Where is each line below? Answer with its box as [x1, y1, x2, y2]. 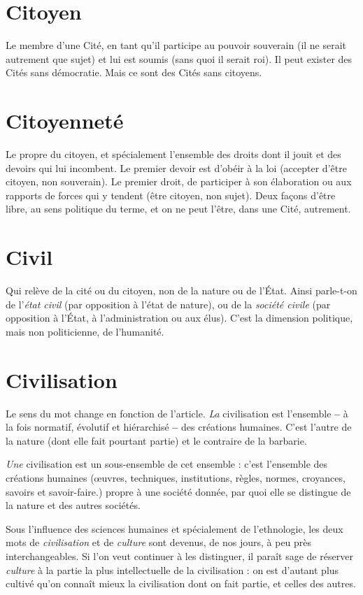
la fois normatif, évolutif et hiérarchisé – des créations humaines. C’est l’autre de [6, 420, 352, 434]
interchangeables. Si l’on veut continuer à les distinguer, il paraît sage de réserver [6, 548, 353, 563]
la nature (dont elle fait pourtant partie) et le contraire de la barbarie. [6, 433, 307, 447]
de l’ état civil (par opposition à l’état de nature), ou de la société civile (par [6, 296, 331, 311]
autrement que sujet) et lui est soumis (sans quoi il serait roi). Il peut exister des [6, 51, 353, 66]
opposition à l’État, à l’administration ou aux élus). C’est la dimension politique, [6, 310, 353, 325]
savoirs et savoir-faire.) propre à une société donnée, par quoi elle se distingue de [6, 484, 351, 499]
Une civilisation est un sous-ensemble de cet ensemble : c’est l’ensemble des [6, 457, 328, 471]
